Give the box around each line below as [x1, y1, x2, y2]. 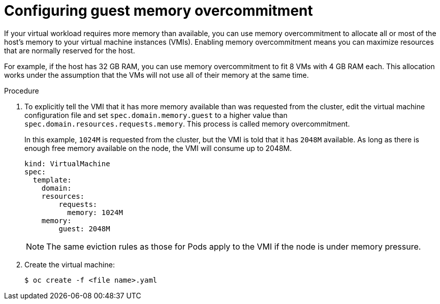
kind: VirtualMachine [24, 159, 110, 168]
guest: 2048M [58, 224, 110, 233]
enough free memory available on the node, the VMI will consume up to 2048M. [24, 143, 292, 153]
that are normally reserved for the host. [4, 46, 135, 55]
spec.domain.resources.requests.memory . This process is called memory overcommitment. [24, 119, 350, 128]
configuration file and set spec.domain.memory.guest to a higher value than [24, 110, 288, 119]
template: [33, 175, 72, 184]
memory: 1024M [67, 208, 123, 217]
